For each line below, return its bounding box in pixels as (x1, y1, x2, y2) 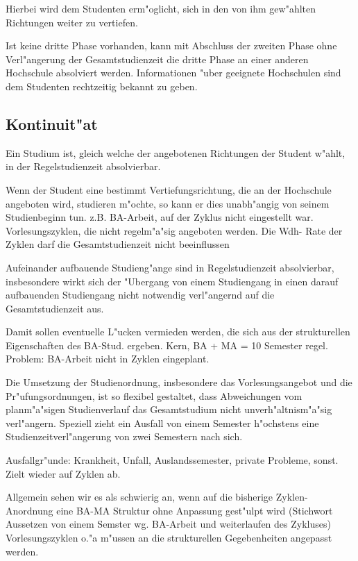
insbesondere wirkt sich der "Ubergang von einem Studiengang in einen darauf (6, 274, 339, 288)
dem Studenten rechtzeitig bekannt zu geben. (6, 78, 198, 93)
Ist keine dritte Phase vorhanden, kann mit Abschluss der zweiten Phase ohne (6, 38, 337, 53)
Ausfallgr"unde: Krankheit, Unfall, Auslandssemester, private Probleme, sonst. (6, 453, 339, 467)
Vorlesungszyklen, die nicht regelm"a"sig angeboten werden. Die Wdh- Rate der (6, 223, 343, 237)
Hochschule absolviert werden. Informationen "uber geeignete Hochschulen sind (6, 65, 341, 80)
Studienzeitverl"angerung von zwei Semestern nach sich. (6, 429, 243, 444)
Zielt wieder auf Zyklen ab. (6, 466, 121, 480)
